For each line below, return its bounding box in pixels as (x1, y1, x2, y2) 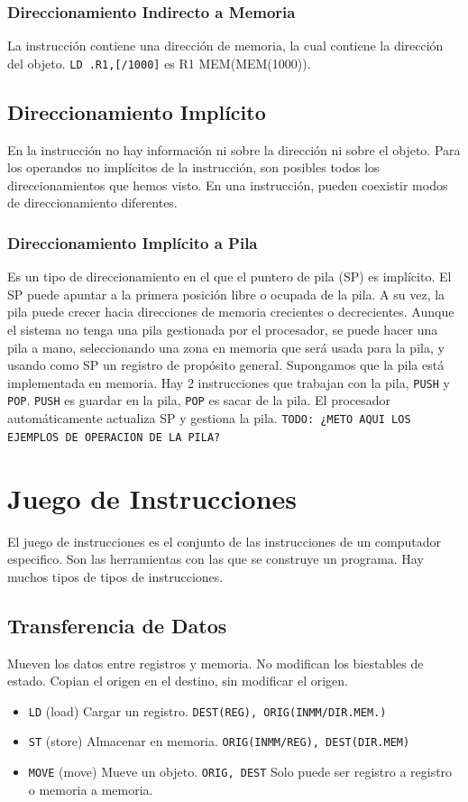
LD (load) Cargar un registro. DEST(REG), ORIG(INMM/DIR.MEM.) (28, 701, 387, 720)
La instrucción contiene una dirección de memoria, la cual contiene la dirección (7, 36, 444, 55)
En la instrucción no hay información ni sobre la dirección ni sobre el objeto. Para (7, 140, 461, 159)
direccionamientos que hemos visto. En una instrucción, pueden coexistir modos (7, 175, 448, 194)
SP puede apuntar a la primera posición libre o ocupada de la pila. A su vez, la (7, 284, 445, 303)
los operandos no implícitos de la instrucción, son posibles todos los (7, 158, 380, 177)
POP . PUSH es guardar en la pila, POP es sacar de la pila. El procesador (7, 391, 391, 410)
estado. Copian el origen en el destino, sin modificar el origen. (7, 671, 348, 690)
